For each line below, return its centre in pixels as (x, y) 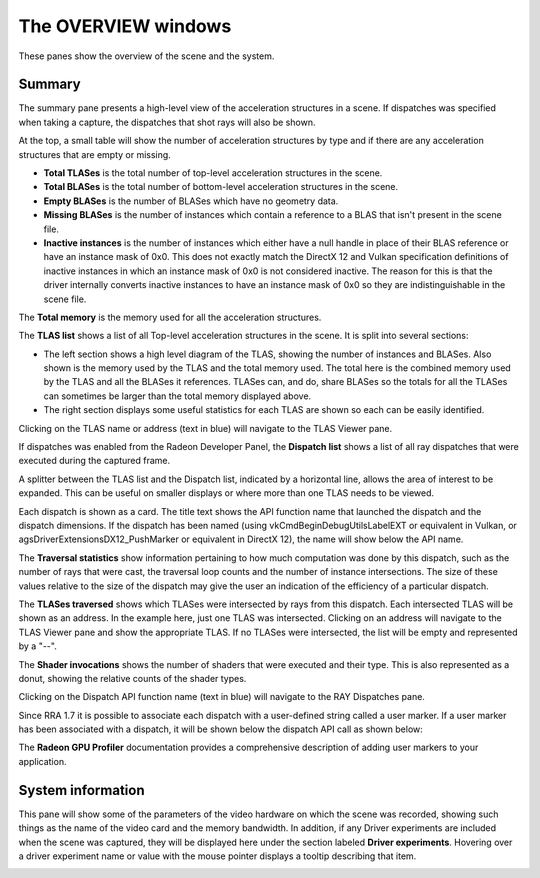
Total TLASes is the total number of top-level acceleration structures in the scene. (213, 173)
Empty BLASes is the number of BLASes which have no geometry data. (191, 201)
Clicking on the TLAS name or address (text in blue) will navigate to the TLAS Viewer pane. (205, 428)
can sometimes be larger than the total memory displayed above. (177, 396)
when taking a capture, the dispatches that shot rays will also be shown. (167, 122)
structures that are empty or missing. (95, 154)
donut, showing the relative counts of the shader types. (132, 678)
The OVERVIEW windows (125, 26)
